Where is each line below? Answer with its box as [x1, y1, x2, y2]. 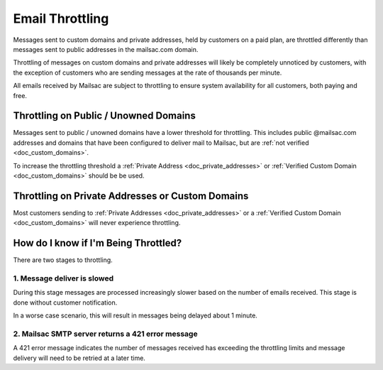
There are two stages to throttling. [13, 256, 113, 264]
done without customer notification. [13, 298, 118, 307]
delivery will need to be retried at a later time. [13, 354, 145, 362]
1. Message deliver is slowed [13, 273, 113, 283]
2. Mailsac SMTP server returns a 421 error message [13, 329, 198, 339]
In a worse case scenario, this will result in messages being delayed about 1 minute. [13, 311, 258, 320]
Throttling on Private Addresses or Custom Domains [13, 190, 249, 202]
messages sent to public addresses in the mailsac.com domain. [13, 45, 199, 53]
